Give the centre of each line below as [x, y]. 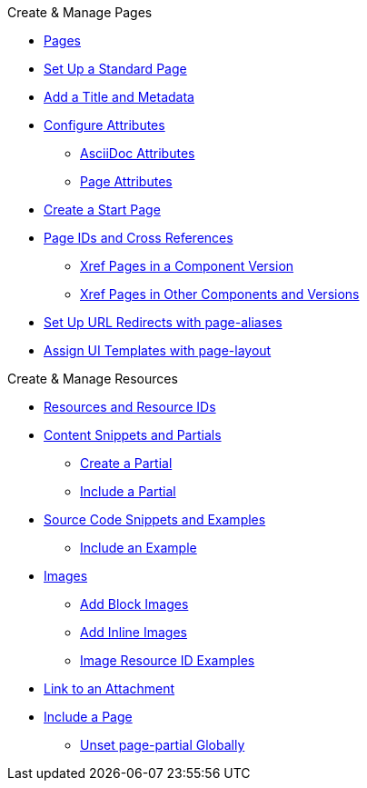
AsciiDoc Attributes [138, 153]
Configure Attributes [104, 125]
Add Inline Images [134, 632]
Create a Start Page [102, 209]
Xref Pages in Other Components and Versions [220, 294]
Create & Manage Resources [93, 379]
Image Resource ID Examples [168, 660]
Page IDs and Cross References [139, 238]
